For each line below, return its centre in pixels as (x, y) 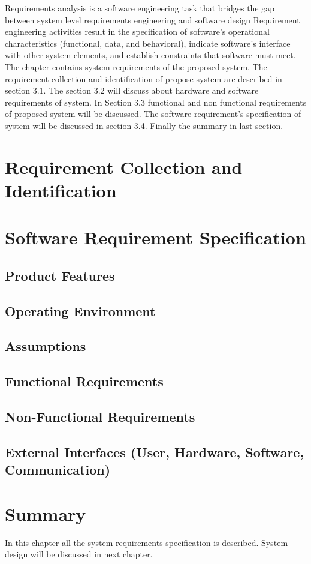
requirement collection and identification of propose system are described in (144, 78)
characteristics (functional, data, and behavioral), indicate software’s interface (148, 43)
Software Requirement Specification (155, 237)
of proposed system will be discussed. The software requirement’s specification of (153, 114)
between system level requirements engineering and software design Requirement (153, 19)
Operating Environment (80, 310)
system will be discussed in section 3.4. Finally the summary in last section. (144, 125)
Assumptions (46, 346)
